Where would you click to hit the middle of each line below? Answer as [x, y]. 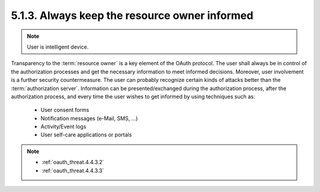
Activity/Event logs [63, 127]
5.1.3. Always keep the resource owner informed [132, 15]
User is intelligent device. [58, 47]
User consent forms [65, 110]
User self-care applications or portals [86, 135]
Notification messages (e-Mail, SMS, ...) [89, 118]
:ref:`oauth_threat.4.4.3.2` [73, 162]
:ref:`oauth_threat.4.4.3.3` [73, 170]
